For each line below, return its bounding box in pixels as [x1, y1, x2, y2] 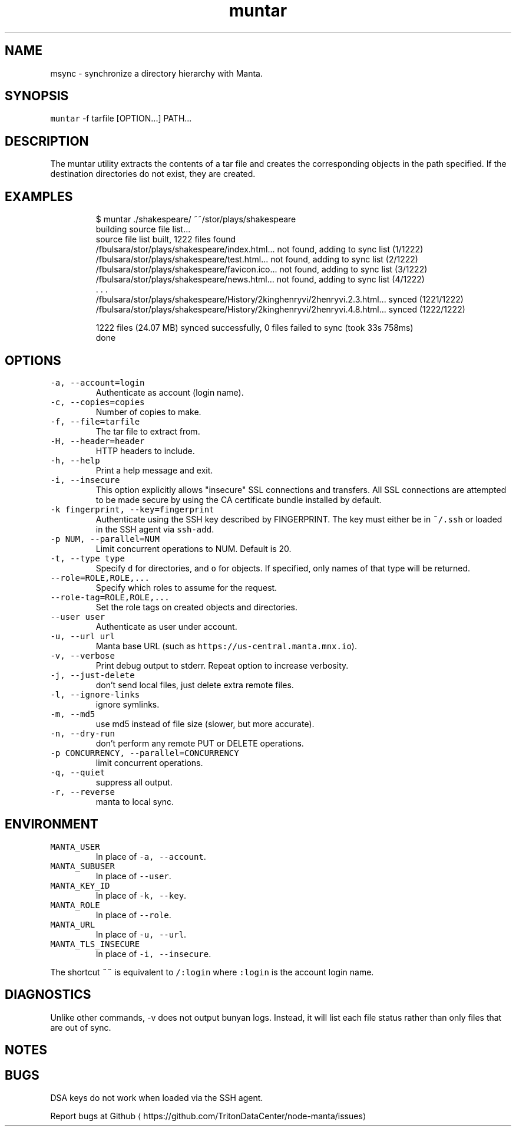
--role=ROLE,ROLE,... [50, 573, 150, 583]
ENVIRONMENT [5, 817, 98, 832]
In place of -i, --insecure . [95, 948, 211, 959]
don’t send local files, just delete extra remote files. [95, 679, 294, 690]
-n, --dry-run [50, 728, 115, 738]
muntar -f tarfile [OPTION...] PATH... [50, 113, 192, 124]
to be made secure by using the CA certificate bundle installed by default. [95, 494, 382, 505]
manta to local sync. [95, 796, 174, 807]
